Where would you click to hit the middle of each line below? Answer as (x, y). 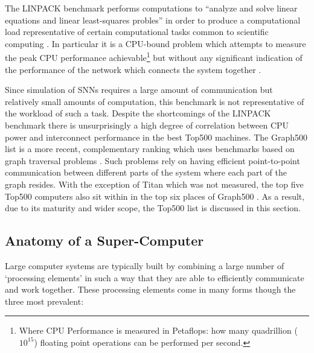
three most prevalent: (44, 301)
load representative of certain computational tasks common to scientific (137, 32)
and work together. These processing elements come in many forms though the (150, 289)
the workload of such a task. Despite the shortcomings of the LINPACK (138, 113)
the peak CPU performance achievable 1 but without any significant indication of (154, 57)
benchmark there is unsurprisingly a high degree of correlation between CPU (147, 125)
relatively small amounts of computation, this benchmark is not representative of (155, 101)
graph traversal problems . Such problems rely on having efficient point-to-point (152, 160)
